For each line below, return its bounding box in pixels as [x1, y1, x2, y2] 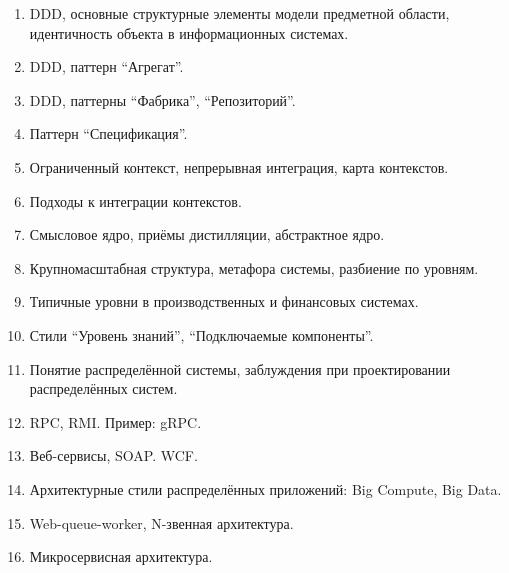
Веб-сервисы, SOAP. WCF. [29, 445, 198, 466]
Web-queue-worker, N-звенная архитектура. [29, 512, 294, 533]
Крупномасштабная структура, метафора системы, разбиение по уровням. [29, 257, 479, 278]
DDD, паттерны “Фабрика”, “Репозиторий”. [29, 89, 296, 110]
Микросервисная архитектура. [29, 546, 213, 567]
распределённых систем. [29, 378, 178, 399]
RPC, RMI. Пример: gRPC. [29, 411, 202, 432]
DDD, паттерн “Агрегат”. [29, 56, 184, 77]
